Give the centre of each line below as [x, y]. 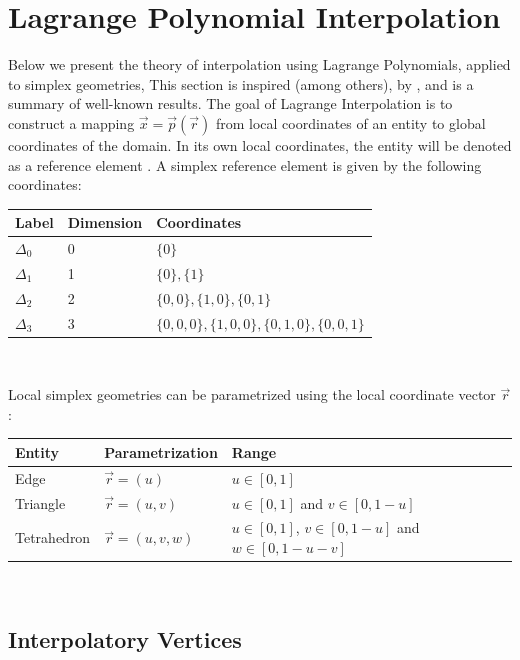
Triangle [40, 502]
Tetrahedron [53, 537]
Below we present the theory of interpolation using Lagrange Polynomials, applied [259, 64]
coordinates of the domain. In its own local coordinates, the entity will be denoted [260, 144]
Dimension [105, 222]
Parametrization [161, 451]
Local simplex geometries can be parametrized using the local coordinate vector [252, 394]
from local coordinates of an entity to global [350, 122]
